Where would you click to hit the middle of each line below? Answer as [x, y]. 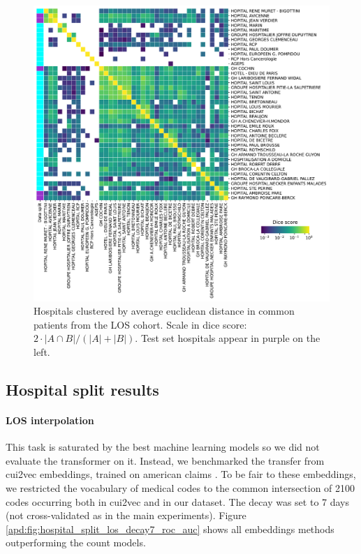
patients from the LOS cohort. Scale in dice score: [140, 324]
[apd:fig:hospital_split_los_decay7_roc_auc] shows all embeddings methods [170, 529]
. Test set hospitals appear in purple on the [228, 338]
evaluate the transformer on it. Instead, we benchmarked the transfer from [165, 460]
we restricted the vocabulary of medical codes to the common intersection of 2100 [180, 487]
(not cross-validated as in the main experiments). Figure [126, 515]
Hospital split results [82, 389]
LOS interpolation [50, 420]
